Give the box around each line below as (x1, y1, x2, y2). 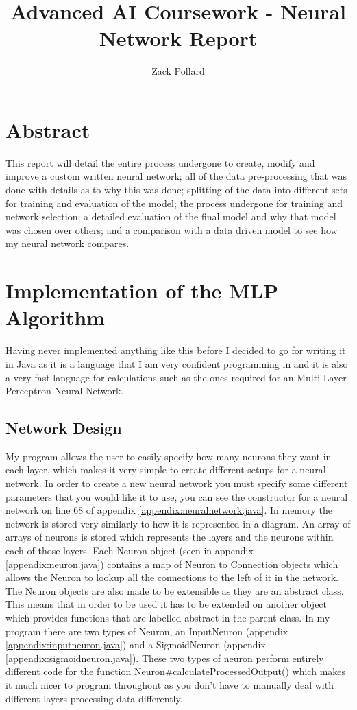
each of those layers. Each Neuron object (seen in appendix (5, 543, 254, 558)
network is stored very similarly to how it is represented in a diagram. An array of (5, 516, 351, 530)
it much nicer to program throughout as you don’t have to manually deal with (5, 677, 334, 691)
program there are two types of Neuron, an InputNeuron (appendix (5, 624, 288, 638)
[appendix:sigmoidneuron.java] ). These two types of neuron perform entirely (5, 650, 324, 665)
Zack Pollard (151, 64, 205, 78)
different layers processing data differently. (5, 691, 183, 705)
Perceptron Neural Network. (5, 383, 124, 398)
